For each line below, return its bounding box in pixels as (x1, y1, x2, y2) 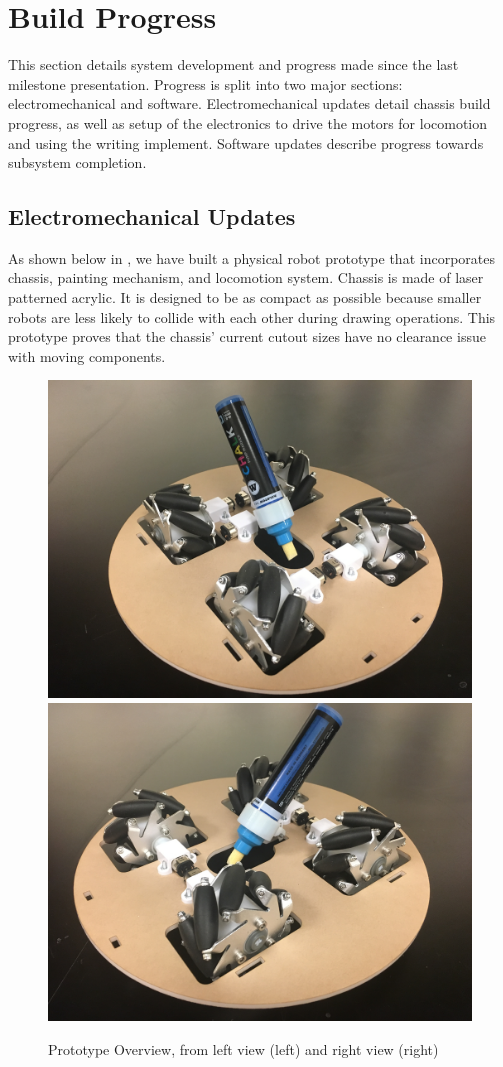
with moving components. (8, 345, 166, 366)
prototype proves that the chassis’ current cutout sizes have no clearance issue (8, 326, 486, 347)
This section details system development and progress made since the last (8, 54, 459, 75)
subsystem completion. (8, 152, 147, 173)
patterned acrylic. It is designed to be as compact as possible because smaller (8, 287, 482, 308)
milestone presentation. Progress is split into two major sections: (8, 73, 403, 94)
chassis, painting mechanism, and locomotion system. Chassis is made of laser (8, 267, 484, 288)
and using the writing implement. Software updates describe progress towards (8, 132, 484, 153)
